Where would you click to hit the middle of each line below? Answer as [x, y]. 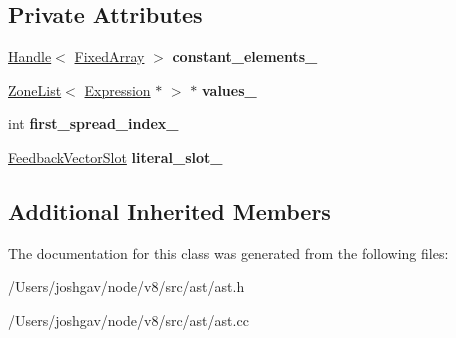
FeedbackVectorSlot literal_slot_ [115, 156]
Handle [30, 56]
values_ [229, 89]
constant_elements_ [245, 56]
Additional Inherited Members [169, 210]
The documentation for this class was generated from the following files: [228, 252]
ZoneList [35, 89]
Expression [117, 89]
